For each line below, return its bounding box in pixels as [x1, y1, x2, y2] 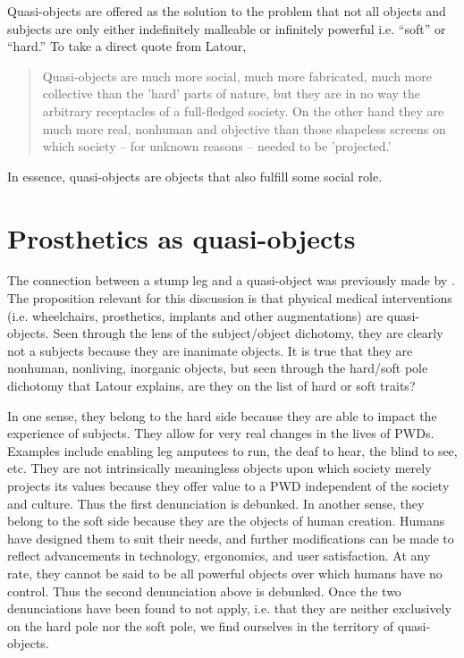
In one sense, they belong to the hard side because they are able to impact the [7, 406, 437, 425]
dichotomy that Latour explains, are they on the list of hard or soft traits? [7, 376, 416, 395]
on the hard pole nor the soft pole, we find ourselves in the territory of [7, 616, 394, 635]
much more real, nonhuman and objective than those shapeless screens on [42, 119, 446, 138]
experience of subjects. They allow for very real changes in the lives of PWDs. [7, 424, 434, 443]
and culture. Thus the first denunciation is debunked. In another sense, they [7, 493, 425, 512]
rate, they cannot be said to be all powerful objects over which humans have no [7, 563, 443, 582]
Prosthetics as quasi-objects [7, 219, 356, 256]
